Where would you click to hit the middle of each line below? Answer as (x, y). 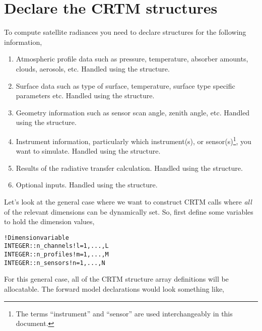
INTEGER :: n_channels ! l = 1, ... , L (56, 246)
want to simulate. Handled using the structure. (88, 151)
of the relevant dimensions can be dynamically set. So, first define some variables (129, 211)
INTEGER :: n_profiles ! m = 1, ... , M (56, 254)
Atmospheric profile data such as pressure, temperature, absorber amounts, (132, 59)
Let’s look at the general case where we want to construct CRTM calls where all (128, 201)
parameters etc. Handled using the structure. (85, 95)
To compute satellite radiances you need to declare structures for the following (125, 32)
